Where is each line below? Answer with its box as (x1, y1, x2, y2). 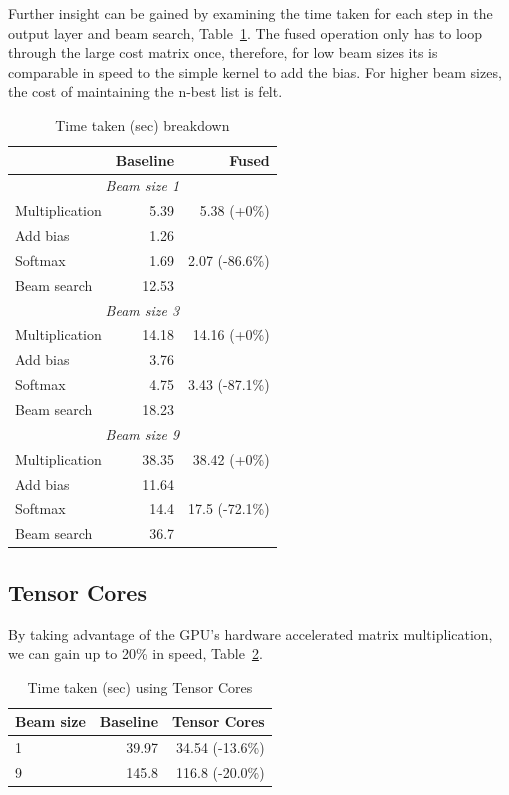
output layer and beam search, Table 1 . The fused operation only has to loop (8, 22, 483, 43)
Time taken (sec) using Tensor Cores (27, 676, 253, 697)
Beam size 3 (105, 299, 180, 320)
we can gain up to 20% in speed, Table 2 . (8, 643, 263, 664)
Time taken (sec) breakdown (55, 114, 230, 135)
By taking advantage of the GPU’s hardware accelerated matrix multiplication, (8, 623, 493, 644)
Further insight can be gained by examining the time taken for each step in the (8, 3, 493, 23)
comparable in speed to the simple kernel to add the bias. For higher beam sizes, (8, 61, 502, 82)
